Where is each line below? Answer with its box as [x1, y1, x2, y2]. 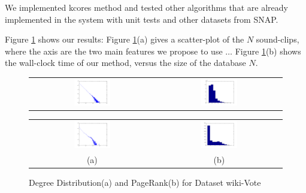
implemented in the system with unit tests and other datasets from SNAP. [5, 13, 278, 25]
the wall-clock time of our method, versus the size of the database [5, 56, 246, 69]
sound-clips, [256, 33, 299, 46]
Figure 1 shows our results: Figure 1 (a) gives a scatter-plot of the [5, 33, 244, 46]
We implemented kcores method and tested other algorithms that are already [5, 1, 288, 13]
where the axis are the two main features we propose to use [5, 44, 223, 57]
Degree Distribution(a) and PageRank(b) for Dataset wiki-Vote [29, 176, 261, 188]
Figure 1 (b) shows [235, 44, 301, 57]
